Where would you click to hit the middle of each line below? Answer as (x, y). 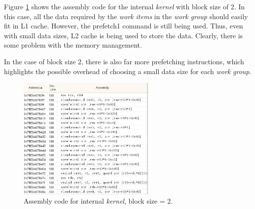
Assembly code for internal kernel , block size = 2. (98, 201)
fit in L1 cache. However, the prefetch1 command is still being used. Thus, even (124, 26)
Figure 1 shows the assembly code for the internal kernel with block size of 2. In (125, 6)
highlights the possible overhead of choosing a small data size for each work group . (128, 71)
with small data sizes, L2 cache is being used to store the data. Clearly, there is (124, 35)
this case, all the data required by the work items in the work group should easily (126, 16)
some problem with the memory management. (73, 45)
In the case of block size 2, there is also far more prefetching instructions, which (124, 61)
